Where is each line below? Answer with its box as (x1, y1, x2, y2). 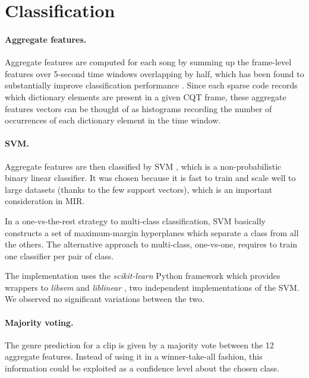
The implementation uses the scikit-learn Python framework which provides (5, 269, 280, 282)
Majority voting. (5, 316, 74, 328)
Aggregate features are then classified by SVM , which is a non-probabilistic (5, 160, 282, 172)
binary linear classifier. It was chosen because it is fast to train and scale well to (5, 171, 296, 184)
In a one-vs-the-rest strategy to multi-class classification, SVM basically (5, 214, 266, 227)
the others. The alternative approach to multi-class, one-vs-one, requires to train (5, 238, 298, 250)
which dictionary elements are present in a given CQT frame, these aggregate (5, 90, 286, 103)
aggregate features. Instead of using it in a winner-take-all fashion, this (5, 350, 263, 363)
